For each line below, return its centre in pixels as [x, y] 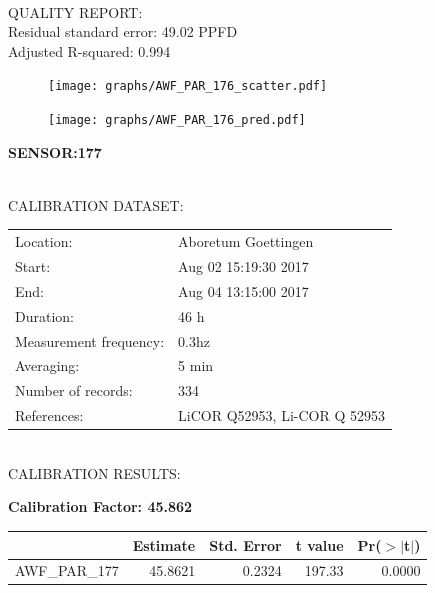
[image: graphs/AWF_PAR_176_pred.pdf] [177, 120]
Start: [33, 266]
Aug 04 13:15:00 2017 [243, 290]
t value [319, 544]
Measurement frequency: [90, 340]
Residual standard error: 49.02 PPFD [123, 31]
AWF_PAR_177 [67, 570]
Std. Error [245, 544]
